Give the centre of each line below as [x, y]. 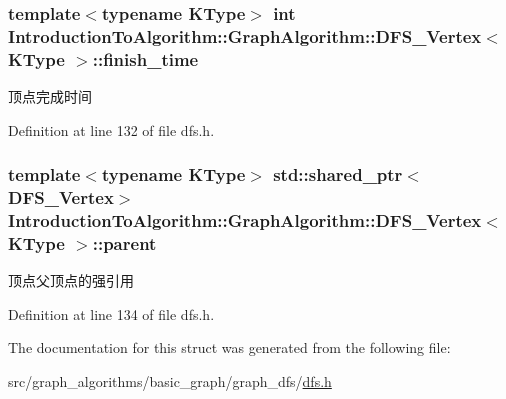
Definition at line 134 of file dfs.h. [111, 313]
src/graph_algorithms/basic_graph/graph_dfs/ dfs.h [170, 381]
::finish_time [145, 58]
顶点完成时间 [50, 96]
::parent [124, 242]
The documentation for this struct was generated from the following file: [229, 347]
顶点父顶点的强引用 [71, 280]
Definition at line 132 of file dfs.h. [111, 129]
